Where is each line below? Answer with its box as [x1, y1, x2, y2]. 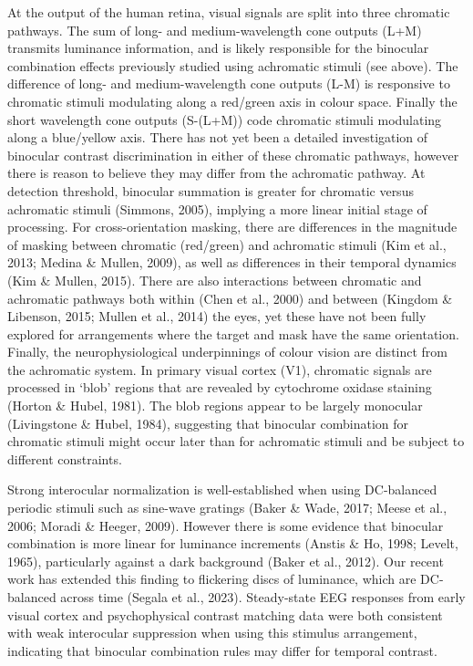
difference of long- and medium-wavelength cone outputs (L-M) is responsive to [7, 74, 450, 93]
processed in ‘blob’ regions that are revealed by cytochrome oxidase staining [7, 378, 432, 397]
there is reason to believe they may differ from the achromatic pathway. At [7, 163, 426, 182]
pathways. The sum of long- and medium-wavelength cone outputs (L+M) [7, 20, 422, 39]
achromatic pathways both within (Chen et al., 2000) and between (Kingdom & [7, 288, 453, 307]
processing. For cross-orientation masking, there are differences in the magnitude [7, 217, 458, 236]
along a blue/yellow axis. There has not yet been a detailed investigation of [7, 128, 428, 147]
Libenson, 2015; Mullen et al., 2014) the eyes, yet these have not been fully [7, 307, 427, 326]
